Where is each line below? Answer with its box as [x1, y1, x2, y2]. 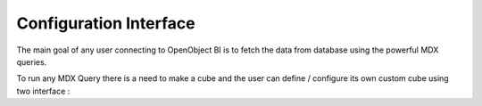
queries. [16, 56, 47, 67]
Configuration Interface [16, 13, 195, 33]
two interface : [16, 86, 71, 96]
